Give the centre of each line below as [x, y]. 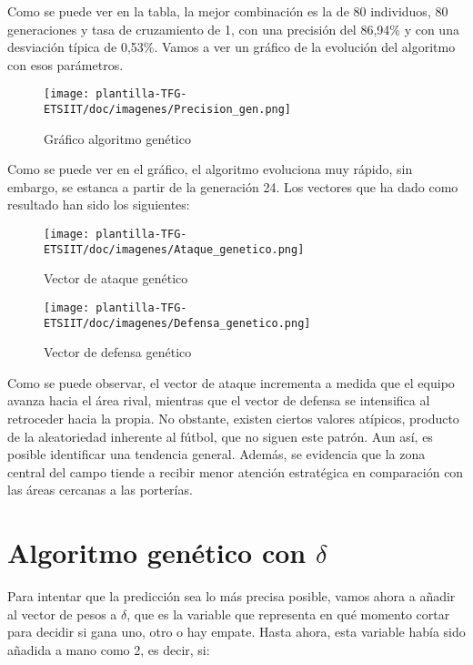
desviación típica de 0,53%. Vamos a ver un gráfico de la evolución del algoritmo [231, 47]
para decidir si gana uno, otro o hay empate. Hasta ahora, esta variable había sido [236, 632]
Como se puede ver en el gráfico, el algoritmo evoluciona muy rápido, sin [210, 169]
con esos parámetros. [65, 64]
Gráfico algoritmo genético [117, 138]
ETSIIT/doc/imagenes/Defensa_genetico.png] [177, 323]
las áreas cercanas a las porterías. [100, 490]
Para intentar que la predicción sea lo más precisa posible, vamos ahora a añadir [231, 596]
